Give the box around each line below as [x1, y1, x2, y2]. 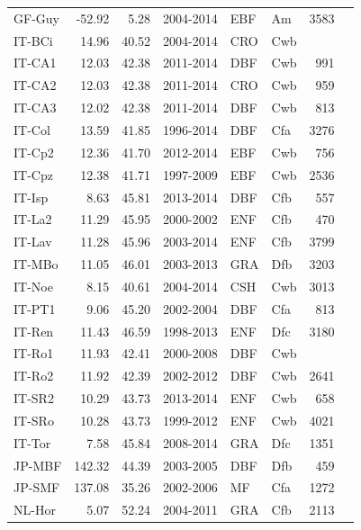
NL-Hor [14, 500, 56, 519]
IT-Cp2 [14, 142, 54, 161]
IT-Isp [14, 187, 49, 206]
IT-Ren [14, 321, 54, 340]
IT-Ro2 [14, 366, 54, 385]
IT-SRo [14, 410, 54, 429]
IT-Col [14, 120, 50, 139]
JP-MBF [14, 455, 62, 474]
